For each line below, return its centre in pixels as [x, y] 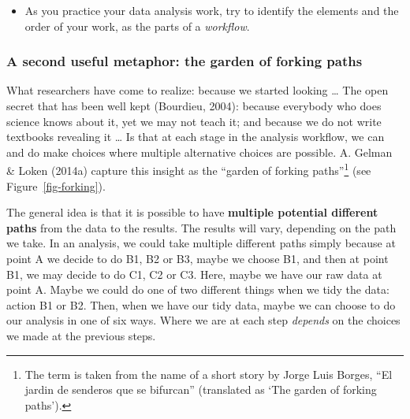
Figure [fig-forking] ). [56, 185]
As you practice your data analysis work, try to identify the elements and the [212, 10]
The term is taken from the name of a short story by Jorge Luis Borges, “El [209, 374]
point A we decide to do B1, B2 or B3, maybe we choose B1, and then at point [198, 258]
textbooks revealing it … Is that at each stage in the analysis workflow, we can [196, 137]
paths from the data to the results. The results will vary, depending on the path [201, 227]
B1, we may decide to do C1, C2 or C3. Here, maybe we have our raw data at [194, 274]
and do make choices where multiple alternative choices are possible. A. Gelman [199, 152]
